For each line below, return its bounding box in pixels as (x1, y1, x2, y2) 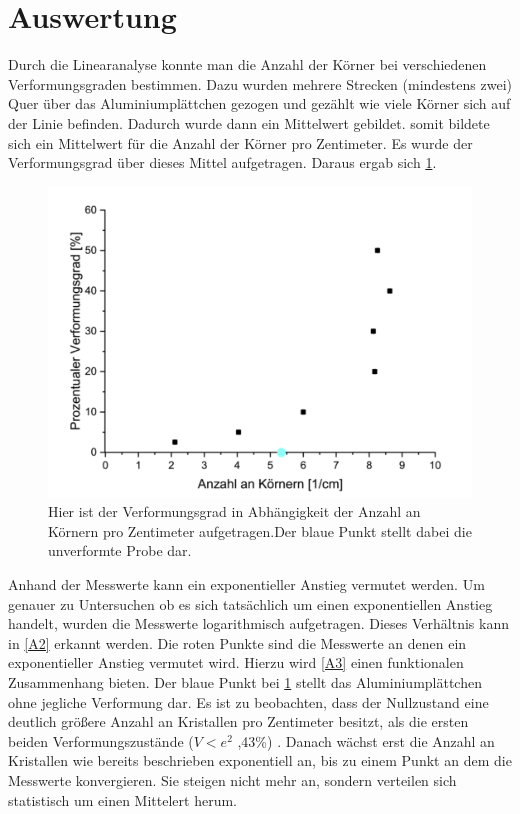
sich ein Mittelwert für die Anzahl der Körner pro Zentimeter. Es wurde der (8, 132, 473, 153)
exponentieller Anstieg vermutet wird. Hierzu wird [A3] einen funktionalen (8, 652, 464, 673)
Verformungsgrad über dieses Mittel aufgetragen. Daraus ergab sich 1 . (8, 152, 437, 173)
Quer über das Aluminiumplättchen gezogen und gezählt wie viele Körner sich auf (8, 93, 511, 114)
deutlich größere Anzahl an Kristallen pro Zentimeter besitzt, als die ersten (8, 711, 469, 732)
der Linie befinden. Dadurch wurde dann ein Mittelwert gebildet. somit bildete (8, 112, 490, 133)
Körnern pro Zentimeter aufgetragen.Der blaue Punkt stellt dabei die (48, 520, 472, 541)
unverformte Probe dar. (48, 540, 192, 561)
